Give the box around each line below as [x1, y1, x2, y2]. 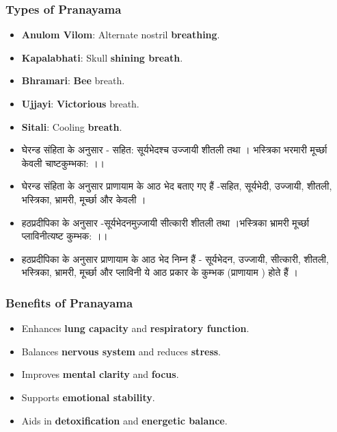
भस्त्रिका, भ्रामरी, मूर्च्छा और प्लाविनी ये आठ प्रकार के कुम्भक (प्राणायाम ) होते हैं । [21, 265, 298, 279]
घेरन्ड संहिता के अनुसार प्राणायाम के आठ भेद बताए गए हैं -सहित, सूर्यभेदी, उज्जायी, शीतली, [21, 179, 332, 193]
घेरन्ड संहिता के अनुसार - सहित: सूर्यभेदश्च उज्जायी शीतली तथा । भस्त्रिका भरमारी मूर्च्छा [21, 142, 327, 157]
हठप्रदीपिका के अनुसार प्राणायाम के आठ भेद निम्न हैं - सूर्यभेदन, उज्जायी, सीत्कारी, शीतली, [21, 251, 329, 266]
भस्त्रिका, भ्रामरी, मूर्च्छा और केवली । [21, 192, 146, 206]
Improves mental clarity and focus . [21, 367, 179, 381]
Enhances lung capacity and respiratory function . [21, 321, 250, 335]
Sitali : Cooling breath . [21, 119, 122, 134]
